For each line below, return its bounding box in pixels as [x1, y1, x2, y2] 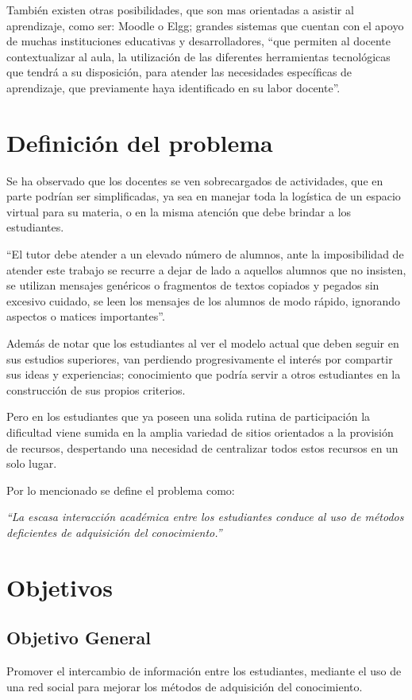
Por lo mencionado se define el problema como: [6, 481, 235, 498]
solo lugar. [6, 455, 57, 472]
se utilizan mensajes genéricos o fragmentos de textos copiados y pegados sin [6, 277, 379, 294]
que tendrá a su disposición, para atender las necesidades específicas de [6, 64, 352, 80]
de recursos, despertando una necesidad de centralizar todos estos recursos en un [6, 439, 399, 456]
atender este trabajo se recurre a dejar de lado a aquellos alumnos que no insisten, [6, 261, 406, 278]
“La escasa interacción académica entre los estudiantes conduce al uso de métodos [6, 508, 404, 525]
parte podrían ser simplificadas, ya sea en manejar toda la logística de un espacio [6, 188, 401, 204]
